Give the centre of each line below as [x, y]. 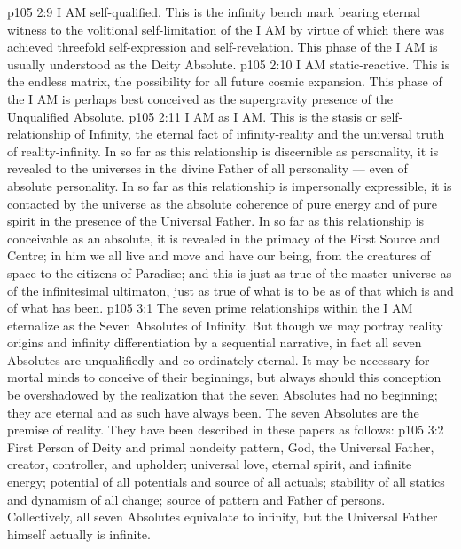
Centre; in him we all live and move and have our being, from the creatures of [219, 255]
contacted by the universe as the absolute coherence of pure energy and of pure [222, 203]
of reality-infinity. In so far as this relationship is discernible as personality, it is [223, 151]
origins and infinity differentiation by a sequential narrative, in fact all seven [215, 342]
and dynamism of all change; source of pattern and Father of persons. [196, 499]
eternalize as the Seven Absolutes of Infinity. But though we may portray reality [225, 325]
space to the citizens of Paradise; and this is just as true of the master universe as [230, 272]
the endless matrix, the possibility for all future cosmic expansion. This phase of [225, 81]
